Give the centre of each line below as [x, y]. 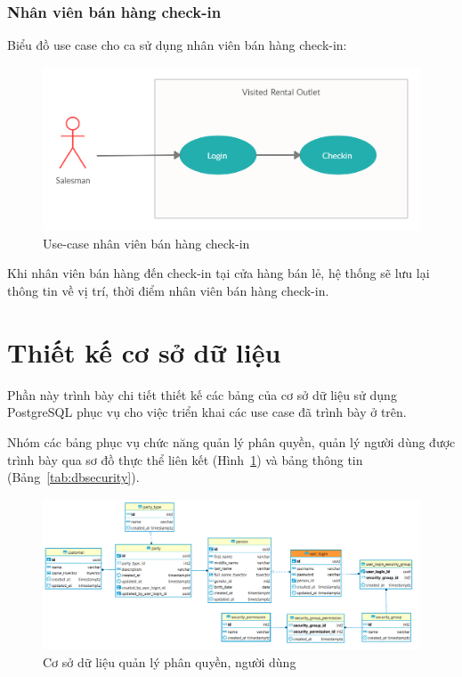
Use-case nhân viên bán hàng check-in [146, 243]
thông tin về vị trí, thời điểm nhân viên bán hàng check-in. [168, 291]
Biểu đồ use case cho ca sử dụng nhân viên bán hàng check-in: [177, 45]
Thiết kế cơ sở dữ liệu [144, 351]
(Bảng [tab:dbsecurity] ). [73, 477]
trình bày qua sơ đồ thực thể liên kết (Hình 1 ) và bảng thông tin [185, 459]
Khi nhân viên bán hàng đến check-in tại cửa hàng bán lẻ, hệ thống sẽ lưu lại [219, 273]
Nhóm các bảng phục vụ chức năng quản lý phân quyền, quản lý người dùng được [231, 441]
